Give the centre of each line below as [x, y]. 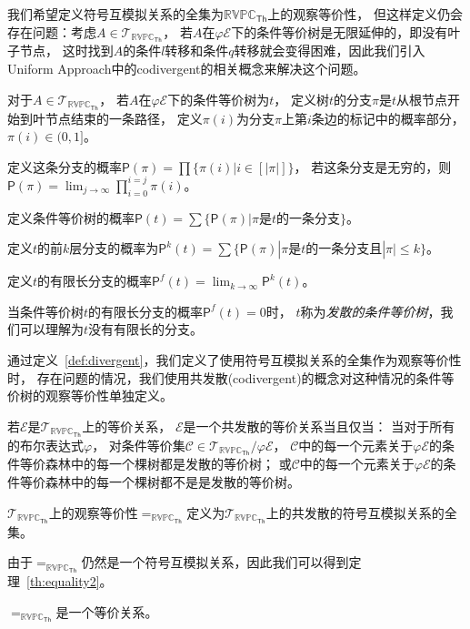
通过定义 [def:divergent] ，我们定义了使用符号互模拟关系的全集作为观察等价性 [235, 359]
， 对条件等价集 [139, 445]
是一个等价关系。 [107, 611]
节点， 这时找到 [66, 51]
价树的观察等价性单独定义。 [90, 396]
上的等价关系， [127, 426]
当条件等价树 [45, 311]
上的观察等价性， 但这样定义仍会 [365, 14]
